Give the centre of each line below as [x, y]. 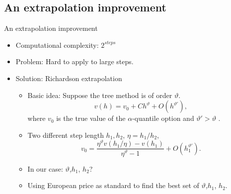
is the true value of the [91, 118]
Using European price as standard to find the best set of [113, 185]
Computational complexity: [57, 45]
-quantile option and [163, 118]
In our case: [45, 168]
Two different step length [66, 135]
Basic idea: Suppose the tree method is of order [100, 95]
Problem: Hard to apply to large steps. [75, 61]
